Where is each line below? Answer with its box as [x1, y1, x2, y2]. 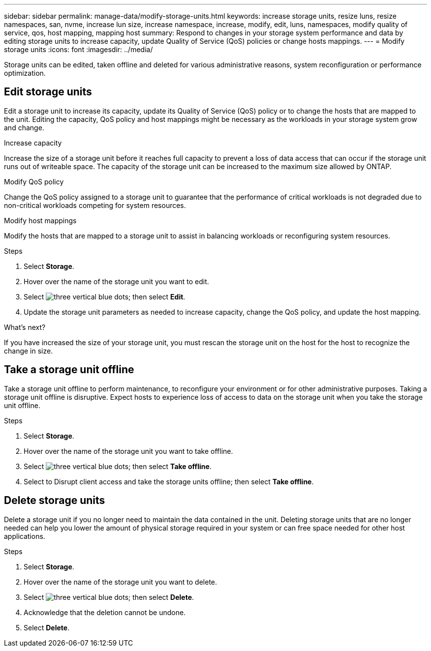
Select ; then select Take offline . [24, 462, 212, 471]
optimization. [4, 69, 46, 77]
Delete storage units [4, 494, 105, 507]
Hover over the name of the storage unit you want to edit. [24, 277, 209, 286]
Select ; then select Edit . [24, 292, 185, 301]
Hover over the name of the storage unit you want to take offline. [24, 446, 233, 455]
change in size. [4, 346, 53, 355]
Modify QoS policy [4, 177, 64, 186]
